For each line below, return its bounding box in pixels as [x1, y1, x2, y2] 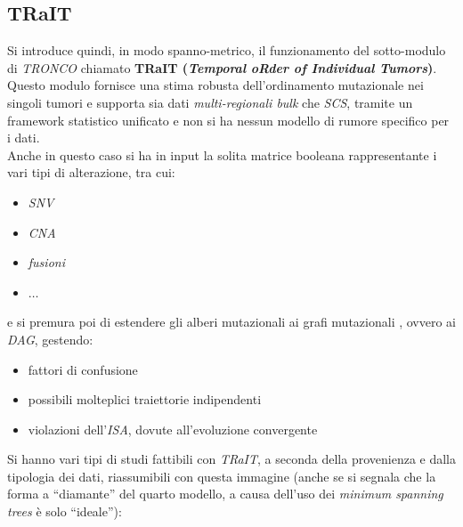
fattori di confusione [28, 360, 138, 378]
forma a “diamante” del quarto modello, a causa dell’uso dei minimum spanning [7, 484, 443, 503]
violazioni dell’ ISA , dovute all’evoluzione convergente [28, 419, 318, 438]
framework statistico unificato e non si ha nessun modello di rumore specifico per [7, 110, 450, 129]
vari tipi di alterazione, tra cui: [7, 163, 175, 182]
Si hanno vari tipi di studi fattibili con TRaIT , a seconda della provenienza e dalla [7, 450, 456, 468]
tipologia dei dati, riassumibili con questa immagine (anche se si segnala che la [7, 466, 436, 485]
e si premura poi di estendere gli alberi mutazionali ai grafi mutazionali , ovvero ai [7, 312, 456, 331]
